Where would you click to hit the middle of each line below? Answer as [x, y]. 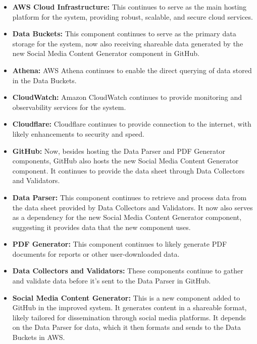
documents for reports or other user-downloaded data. [96, 253]
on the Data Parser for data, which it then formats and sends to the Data [126, 327]
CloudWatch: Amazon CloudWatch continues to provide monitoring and [127, 97]
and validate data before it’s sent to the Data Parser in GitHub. [112, 281]
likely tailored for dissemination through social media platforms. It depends [129, 317]
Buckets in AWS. [39, 337]
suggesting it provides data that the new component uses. [101, 227]
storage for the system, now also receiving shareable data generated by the [128, 43]
